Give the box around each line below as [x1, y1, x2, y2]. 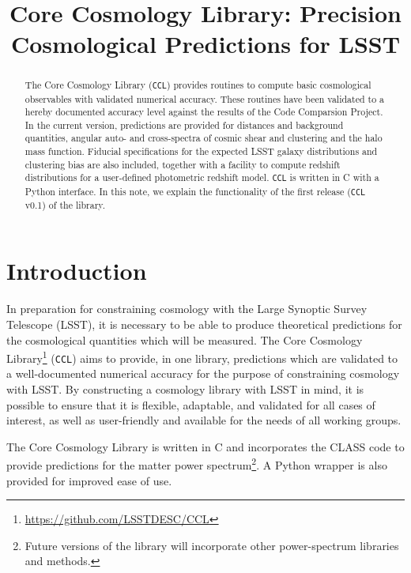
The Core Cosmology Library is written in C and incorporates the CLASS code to [6, 438, 405, 454]
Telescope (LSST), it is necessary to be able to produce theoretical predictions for [6, 315, 402, 332]
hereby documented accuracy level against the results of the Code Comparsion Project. [25, 105, 383, 119]
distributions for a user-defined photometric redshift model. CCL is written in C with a [25, 171, 379, 184]
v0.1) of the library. [25, 198, 105, 211]
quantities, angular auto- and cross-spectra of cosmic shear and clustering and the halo [25, 131, 383, 145]
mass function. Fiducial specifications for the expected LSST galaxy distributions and [25, 145, 378, 158]
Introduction [6, 254, 147, 287]
